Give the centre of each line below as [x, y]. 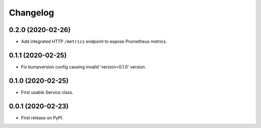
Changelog [31, 13]
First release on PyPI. [42, 118]
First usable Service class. [47, 92]
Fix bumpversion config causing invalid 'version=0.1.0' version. [84, 67]
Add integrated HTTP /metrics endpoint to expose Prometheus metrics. [94, 42]
